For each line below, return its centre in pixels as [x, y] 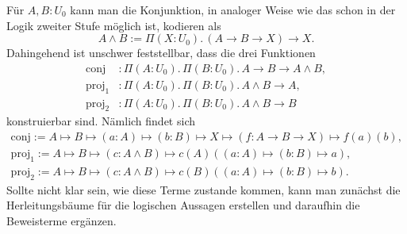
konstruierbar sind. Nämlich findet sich [101, 121]
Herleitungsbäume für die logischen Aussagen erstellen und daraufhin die [183, 205]
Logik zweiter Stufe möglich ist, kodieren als [114, 25]
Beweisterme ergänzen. [61, 220]
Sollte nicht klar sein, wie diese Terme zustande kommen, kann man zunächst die [203, 189]
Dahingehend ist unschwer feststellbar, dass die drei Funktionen [161, 53]
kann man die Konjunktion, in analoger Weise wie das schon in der [233, 10]
